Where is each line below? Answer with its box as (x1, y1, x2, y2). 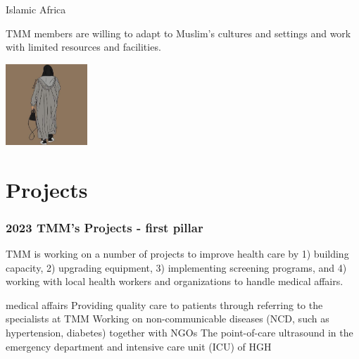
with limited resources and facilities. (6, 39, 161, 54)
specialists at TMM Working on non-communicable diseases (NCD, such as (6, 311, 329, 326)
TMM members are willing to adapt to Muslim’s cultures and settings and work (6, 25, 351, 40)
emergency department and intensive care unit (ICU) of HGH (6, 339, 272, 353)
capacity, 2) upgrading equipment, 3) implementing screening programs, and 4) (6, 260, 347, 275)
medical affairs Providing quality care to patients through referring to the (6, 297, 323, 312)
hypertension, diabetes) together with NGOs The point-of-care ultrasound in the (6, 325, 353, 339)
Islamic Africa (6, 2, 66, 16)
